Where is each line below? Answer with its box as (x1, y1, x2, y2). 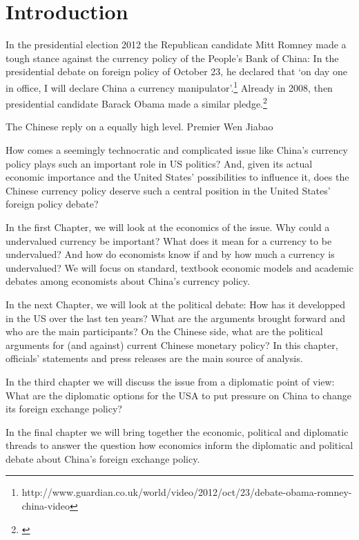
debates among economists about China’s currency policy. (6, 274, 250, 288)
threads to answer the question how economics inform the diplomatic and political (6, 438, 353, 452)
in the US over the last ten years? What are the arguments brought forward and (6, 310, 346, 325)
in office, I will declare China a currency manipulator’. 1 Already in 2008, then (6, 78, 333, 94)
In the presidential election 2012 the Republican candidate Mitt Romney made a (6, 37, 347, 52)
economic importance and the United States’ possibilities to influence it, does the (6, 170, 349, 184)
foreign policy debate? (6, 197, 99, 211)
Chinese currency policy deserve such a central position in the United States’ (6, 183, 331, 197)
